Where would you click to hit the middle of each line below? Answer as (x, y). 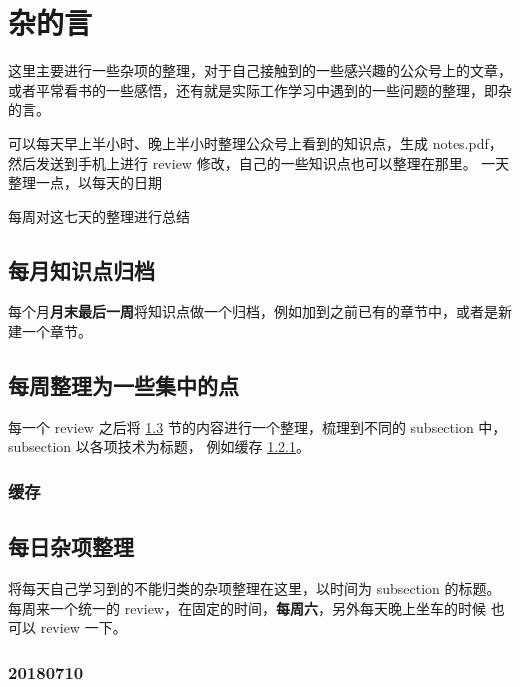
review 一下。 (83, 627)
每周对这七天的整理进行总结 (99, 215)
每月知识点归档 (81, 269)
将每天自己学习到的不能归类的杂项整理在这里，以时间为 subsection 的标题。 (254, 588)
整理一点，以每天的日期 (85, 182)
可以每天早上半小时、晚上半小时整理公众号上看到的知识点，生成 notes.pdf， (255, 142)
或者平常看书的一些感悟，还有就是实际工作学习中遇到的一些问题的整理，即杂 (260, 89)
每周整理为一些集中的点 (123, 385)
